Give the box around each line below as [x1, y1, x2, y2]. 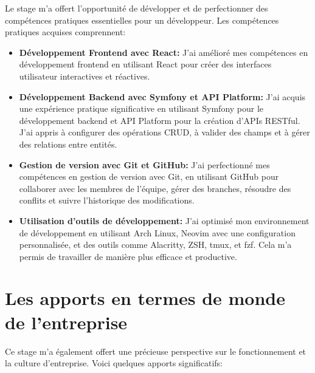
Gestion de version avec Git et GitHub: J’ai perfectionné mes [19, 158, 270, 171]
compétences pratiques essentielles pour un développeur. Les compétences [5, 13, 279, 26]
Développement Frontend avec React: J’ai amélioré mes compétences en [19, 46, 308, 58]
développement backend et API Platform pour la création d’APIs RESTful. [19, 114, 300, 126]
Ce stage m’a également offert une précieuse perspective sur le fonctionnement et [5, 344, 306, 357]
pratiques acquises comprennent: [5, 26, 126, 38]
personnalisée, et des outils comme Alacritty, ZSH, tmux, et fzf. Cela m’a [19, 238, 292, 251]
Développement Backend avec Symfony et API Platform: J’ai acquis [19, 90, 306, 103]
